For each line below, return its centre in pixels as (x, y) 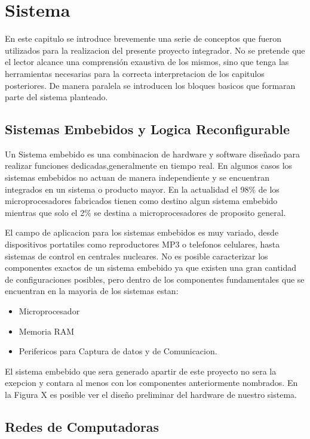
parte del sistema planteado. (56, 97)
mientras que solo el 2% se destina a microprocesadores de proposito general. (145, 212)
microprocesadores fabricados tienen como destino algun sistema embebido (141, 201)
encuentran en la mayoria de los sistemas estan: (92, 291)
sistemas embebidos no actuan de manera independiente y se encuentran (137, 177)
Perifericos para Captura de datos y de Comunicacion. (118, 351)
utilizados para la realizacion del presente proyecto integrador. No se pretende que (155, 50)
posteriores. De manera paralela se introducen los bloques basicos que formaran (150, 85)
